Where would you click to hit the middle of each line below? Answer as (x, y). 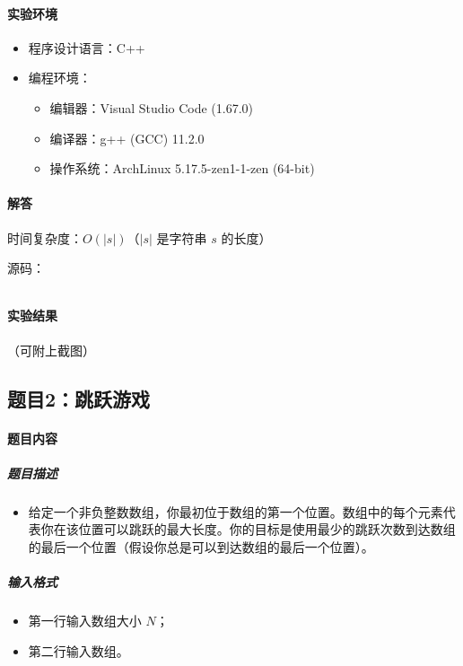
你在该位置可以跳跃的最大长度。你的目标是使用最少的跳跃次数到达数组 (248, 529)
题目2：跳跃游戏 (79, 398)
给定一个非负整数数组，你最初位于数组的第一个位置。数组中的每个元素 (236, 511)
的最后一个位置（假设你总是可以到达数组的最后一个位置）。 (201, 546)
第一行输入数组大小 (85, 621)
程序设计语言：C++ (87, 47)
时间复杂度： (45, 237)
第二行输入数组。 (79, 650)
